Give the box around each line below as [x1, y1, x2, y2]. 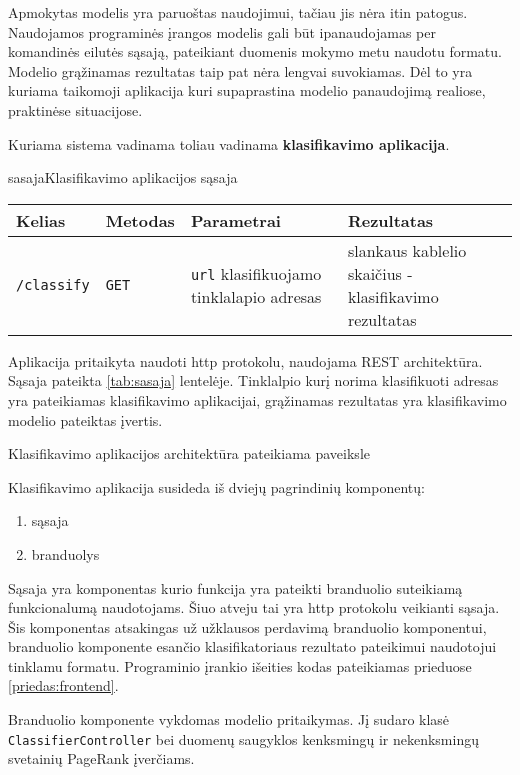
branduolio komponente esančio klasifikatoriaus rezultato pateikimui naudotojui [8, 636, 497, 657]
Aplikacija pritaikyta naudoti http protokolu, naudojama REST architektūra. [8, 350, 483, 371]
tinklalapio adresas [190, 284, 322, 308]
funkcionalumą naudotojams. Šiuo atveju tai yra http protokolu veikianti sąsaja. [8, 597, 500, 618]
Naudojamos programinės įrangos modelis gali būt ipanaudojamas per [8, 21, 436, 42]
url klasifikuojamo [190, 261, 322, 285]
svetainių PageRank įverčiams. [8, 748, 195, 769]
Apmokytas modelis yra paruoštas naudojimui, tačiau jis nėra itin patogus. [8, 2, 468, 22]
